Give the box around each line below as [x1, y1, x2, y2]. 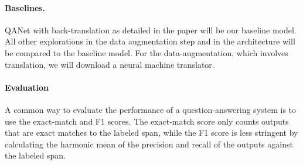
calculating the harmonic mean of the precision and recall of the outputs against [5, 137, 293, 150]
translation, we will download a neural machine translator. [5, 58, 215, 70]
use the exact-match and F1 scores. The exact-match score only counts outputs [5, 115, 289, 127]
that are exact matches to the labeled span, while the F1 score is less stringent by [5, 126, 298, 139]
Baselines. [5, 1, 46, 13]
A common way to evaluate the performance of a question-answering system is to [5, 103, 297, 115]
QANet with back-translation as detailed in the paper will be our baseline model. [5, 23, 297, 36]
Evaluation [5, 81, 49, 93]
